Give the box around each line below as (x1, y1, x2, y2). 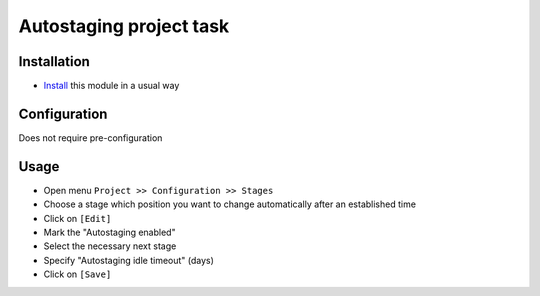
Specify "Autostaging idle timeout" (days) (43, 254, 215, 266)
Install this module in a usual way (43, 80, 180, 92)
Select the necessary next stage (43, 240, 177, 252)
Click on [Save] (43, 268, 112, 280)
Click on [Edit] (43, 212, 112, 224)
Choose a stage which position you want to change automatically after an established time (43, 198, 417, 210)
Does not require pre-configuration (18, 131, 163, 144)
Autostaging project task (18, 15, 230, 37)
